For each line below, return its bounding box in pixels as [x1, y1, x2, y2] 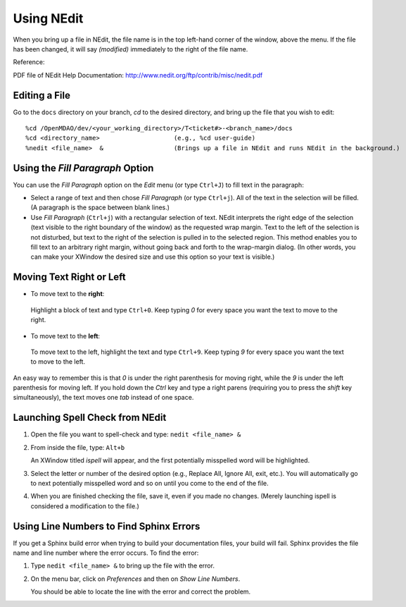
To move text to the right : [30, 290, 105, 298]
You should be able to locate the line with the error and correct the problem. [30, 587, 251, 596]
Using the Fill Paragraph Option [13, 162, 154, 174]
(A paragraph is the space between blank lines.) [30, 203, 170, 211]
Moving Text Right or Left [13, 271, 126, 283]
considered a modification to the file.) [30, 501, 140, 510]
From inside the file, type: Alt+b [30, 443, 125, 451]
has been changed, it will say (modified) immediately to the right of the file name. [13, 44, 248, 53]
